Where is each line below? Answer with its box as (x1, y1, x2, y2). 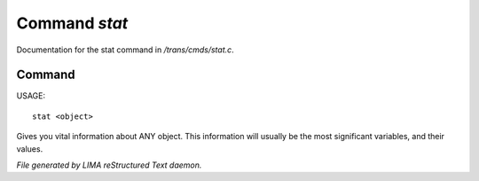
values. (16, 143, 43, 154)
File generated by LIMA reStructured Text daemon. (16, 160, 202, 170)
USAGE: (16, 90, 46, 101)
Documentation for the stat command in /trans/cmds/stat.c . (16, 44, 234, 55)
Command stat (16, 13, 129, 33)
